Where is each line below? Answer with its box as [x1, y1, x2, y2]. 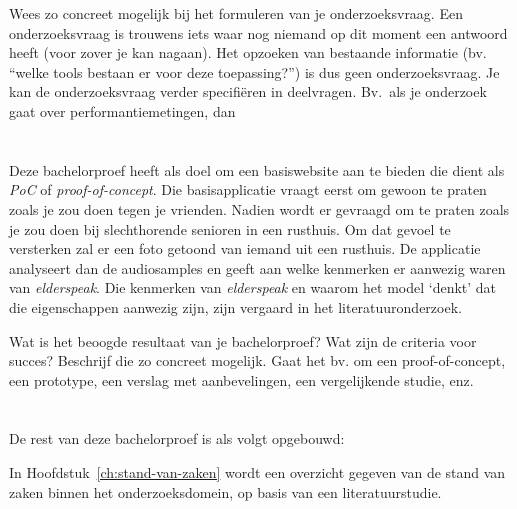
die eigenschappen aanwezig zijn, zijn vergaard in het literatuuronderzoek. [9, 296, 462, 317]
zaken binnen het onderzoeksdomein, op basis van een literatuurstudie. [9, 481, 442, 502]
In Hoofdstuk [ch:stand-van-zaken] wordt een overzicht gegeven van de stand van [9, 462, 506, 483]
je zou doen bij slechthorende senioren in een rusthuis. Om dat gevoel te [9, 218, 451, 239]
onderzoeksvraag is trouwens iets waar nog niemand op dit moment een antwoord [9, 22, 508, 43]
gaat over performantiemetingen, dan [9, 100, 236, 121]
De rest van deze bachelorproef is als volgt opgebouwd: [9, 428, 345, 449]
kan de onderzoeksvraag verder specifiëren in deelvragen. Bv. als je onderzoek [9, 81, 487, 102]
